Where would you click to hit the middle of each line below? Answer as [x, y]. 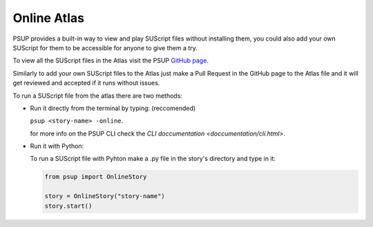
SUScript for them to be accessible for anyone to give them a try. [105, 47]
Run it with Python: [57, 146]
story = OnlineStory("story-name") [105, 196]
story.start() [68, 206]
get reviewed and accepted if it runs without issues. [86, 83]
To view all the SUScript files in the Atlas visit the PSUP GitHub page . [111, 61]
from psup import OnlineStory [96, 177]
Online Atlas [48, 18]
